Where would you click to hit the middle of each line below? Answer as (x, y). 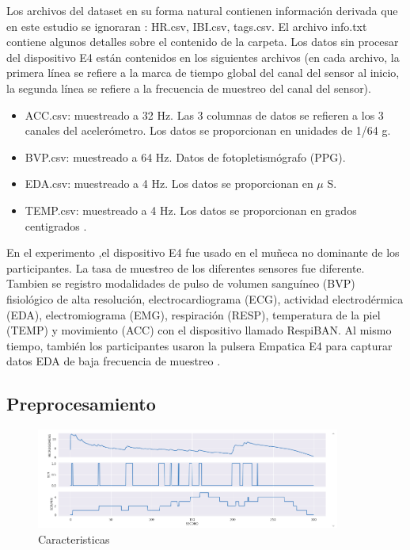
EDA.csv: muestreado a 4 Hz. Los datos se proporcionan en (169, 183)
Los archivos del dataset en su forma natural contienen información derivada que (202, 10)
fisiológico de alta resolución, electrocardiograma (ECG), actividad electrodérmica (205, 298)
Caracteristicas (74, 539)
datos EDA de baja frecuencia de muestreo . (114, 361)
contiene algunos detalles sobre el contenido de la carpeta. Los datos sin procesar (203, 42)
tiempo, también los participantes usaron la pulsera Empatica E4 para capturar (199, 345)
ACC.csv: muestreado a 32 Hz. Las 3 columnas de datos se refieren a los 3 (204, 115)
